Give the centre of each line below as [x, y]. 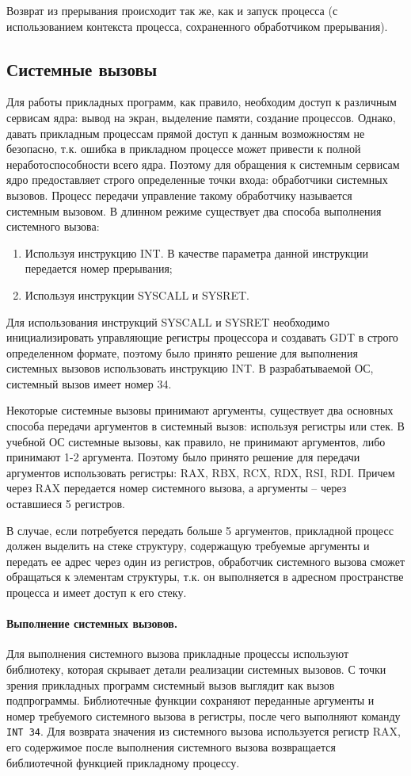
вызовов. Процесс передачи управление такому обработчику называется [179, 195]
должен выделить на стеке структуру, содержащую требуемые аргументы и [188, 546]
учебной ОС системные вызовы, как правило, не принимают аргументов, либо [196, 441]
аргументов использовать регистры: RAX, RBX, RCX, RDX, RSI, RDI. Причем [201, 472]
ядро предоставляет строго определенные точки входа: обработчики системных [197, 180]
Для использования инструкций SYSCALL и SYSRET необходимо [168, 321]
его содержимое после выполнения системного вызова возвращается [171, 747]
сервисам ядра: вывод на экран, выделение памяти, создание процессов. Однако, [201, 117]
